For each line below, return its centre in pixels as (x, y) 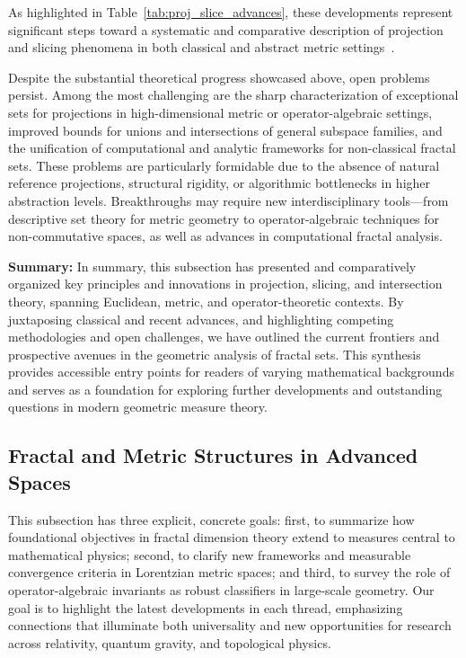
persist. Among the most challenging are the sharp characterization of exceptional (233, 95)
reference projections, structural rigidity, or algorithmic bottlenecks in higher (220, 183)
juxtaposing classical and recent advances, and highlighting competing (201, 319)
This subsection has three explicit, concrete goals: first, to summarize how (211, 519)
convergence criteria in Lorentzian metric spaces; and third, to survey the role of (229, 572)
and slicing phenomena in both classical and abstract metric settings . (202, 47)
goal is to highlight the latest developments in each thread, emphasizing (206, 607)
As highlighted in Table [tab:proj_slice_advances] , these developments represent (231, 12)
